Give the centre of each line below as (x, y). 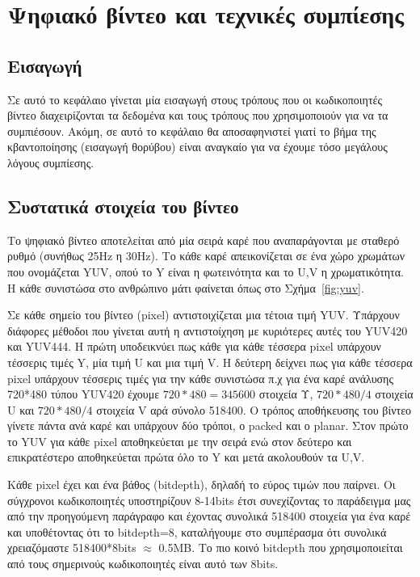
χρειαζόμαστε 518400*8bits (72, 548)
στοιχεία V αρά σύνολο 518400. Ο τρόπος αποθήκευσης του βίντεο (254, 409)
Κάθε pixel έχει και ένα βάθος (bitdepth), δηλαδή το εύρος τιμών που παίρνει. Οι (202, 484)
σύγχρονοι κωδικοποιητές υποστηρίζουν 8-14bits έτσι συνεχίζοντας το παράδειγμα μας (209, 500)
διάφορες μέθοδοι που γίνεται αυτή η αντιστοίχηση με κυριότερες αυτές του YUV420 (208, 330)
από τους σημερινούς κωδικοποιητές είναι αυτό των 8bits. (143, 564)
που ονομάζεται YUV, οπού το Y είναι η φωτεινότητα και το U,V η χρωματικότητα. (206, 271)
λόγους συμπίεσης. (51, 162)
